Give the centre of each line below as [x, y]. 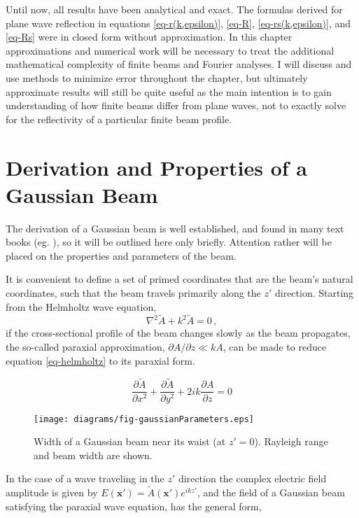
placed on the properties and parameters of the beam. [121, 255]
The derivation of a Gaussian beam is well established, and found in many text [175, 228]
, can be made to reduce [275, 347]
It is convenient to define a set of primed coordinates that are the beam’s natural [179, 279]
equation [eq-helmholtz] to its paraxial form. [100, 360]
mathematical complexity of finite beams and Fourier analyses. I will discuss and [179, 64]
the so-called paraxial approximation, [85, 347]
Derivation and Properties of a [156, 167]
